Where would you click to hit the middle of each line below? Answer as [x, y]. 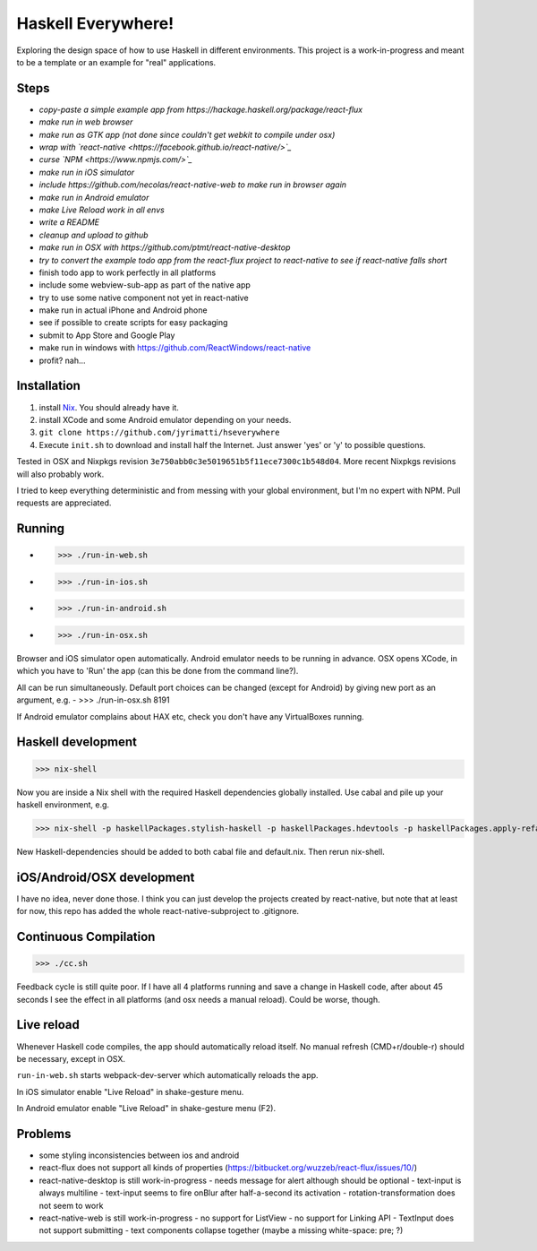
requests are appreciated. [64, 503]
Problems [44, 1134]
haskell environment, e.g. [63, 804]
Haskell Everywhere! [95, 23]
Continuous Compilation [86, 937]
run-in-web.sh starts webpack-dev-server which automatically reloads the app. [167, 1075]
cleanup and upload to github [94, 235]
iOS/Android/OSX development [106, 877]
